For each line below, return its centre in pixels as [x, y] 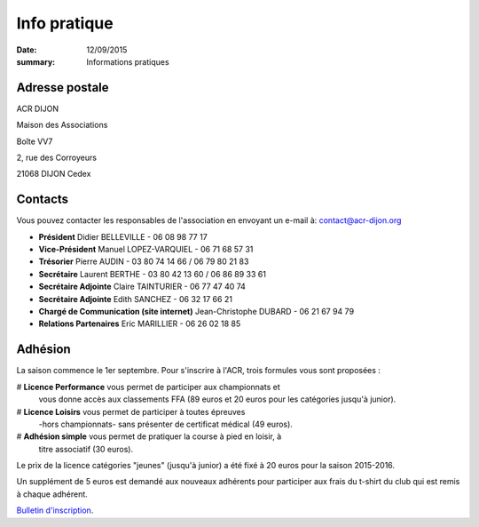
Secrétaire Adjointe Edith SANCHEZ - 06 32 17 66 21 [135, 299]
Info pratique [65, 23]
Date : [27, 50]
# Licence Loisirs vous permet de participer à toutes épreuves [131, 411]
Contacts [43, 200]
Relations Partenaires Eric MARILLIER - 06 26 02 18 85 [140, 323]
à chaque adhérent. [52, 494]
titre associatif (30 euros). [86, 449]
